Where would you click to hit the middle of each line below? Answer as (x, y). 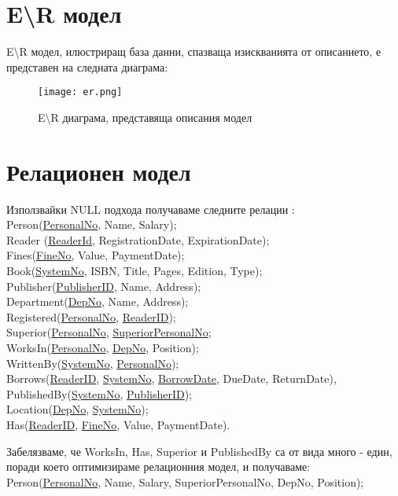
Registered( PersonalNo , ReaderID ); (91, 316)
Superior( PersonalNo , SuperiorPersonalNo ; (109, 332)
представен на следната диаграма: (87, 66)
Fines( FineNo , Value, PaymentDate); (96, 255)
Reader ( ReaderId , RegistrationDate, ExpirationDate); (138, 239)
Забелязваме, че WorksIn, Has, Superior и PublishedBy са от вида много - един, (199, 451)
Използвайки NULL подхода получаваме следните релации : (151, 209)
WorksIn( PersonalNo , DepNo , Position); (103, 348)
